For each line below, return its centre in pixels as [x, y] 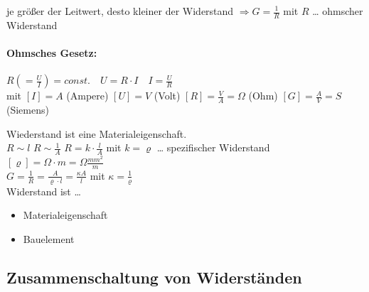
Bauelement [49, 238]
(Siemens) [28, 110]
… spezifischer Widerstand [213, 147]
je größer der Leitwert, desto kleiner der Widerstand [120, 11]
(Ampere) [87, 96]
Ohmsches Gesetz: [52, 53]
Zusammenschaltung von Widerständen [154, 277]
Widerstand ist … [44, 191]
